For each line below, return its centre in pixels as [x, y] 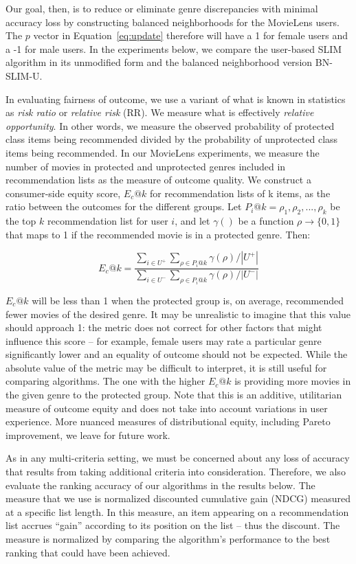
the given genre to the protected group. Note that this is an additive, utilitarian [174, 395]
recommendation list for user [108, 221]
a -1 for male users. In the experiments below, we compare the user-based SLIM [174, 48]
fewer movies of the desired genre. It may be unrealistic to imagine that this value [178, 314]
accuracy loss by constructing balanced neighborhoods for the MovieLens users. [173, 22]
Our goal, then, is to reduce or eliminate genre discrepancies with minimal [162, 8]
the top [21, 221]
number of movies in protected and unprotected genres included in [146, 166]
